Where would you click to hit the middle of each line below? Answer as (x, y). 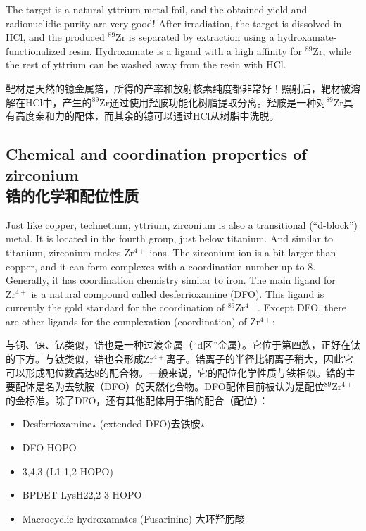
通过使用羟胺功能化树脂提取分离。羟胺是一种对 (218, 102)
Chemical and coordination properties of (156, 154)
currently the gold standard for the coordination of (115, 307)
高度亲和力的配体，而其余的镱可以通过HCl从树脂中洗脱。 (147, 116)
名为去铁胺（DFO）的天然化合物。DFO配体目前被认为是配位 (184, 386)
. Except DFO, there (302, 307)
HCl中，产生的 (58, 102)
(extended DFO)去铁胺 (150, 424)
